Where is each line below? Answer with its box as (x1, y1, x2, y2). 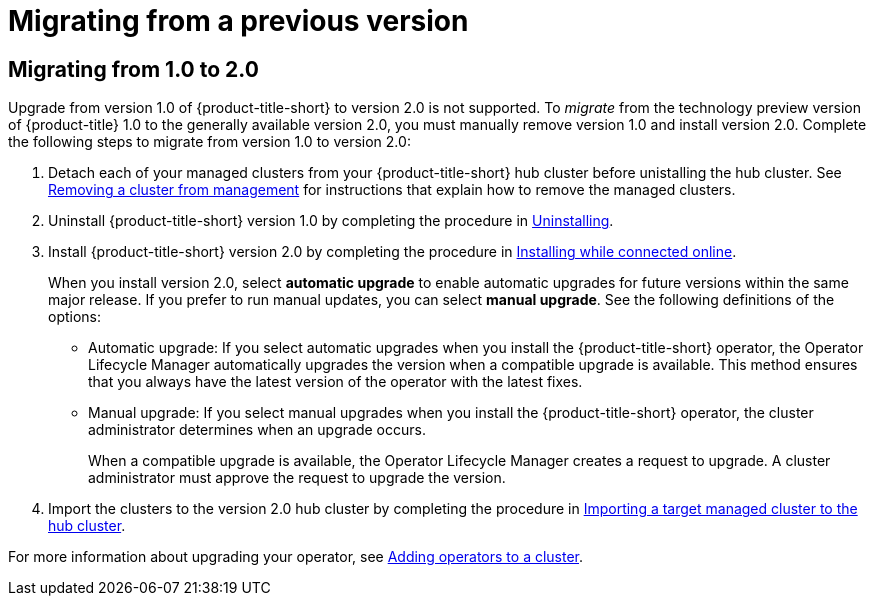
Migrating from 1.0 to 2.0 (8, 56, 259, 82)
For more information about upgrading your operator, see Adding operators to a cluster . (8, 548, 584, 566)
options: (48, 308, 102, 326)
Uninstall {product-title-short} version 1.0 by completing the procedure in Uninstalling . (48, 212, 614, 230)
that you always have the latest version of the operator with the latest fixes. (88, 373, 583, 391)
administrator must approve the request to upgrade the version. (88, 469, 506, 487)
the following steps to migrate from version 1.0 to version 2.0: (8, 133, 411, 151)
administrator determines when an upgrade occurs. (88, 421, 426, 439)
